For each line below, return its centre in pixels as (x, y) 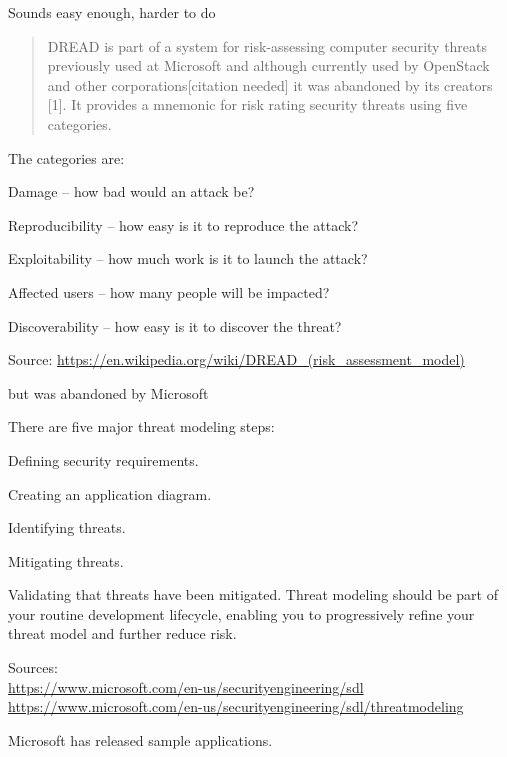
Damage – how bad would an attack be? (131, 191)
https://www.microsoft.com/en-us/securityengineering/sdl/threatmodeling (236, 706)
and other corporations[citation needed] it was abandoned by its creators (270, 84)
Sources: (33, 667)
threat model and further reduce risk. (122, 633)
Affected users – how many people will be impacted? (169, 291)
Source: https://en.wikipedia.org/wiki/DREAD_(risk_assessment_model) (236, 359)
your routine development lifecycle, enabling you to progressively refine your (241, 613)
